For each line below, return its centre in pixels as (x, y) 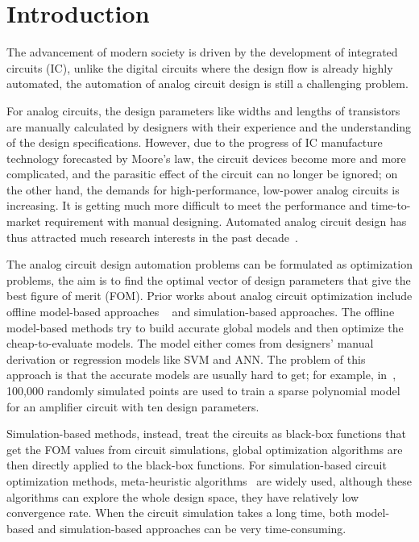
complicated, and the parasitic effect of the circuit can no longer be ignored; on (202, 174)
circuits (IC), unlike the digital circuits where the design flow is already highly (200, 67)
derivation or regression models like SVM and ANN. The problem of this (186, 359)
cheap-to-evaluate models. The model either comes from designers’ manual (190, 343)
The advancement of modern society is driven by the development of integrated (202, 52)
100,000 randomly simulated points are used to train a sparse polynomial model (203, 390)
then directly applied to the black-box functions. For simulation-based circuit (197, 465)
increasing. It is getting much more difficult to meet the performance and (187, 205)
